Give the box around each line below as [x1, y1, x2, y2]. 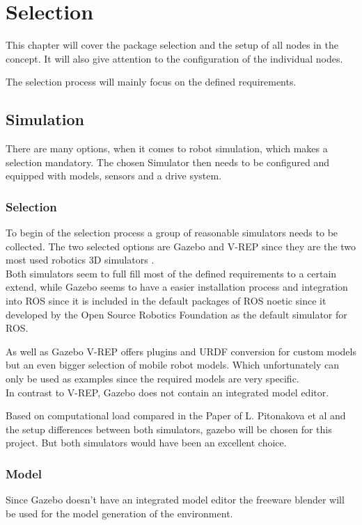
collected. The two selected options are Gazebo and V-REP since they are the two [6, 239, 356, 253]
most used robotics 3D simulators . [6, 252, 155, 267]
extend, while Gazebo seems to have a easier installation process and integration [6, 280, 348, 294]
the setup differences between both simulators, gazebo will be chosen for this [6, 421, 332, 436]
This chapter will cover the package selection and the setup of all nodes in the [6, 38, 338, 52]
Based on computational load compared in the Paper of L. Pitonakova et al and [6, 408, 346, 423]
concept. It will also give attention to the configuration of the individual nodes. [6, 51, 343, 65]
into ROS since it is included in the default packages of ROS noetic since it [6, 293, 326, 308]
